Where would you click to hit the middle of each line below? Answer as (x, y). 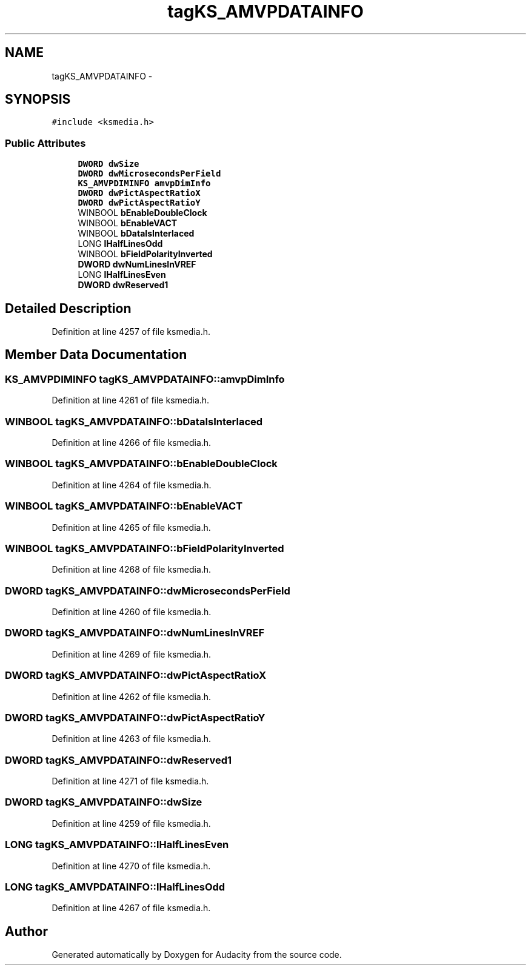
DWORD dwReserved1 (123, 285)
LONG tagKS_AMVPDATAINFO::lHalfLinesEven (117, 845)
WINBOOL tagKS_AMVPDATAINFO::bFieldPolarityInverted (145, 548)
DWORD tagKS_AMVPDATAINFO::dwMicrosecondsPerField (148, 591)
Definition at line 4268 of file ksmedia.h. (132, 570)
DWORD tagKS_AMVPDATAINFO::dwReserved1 (119, 760)
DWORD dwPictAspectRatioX (139, 193)
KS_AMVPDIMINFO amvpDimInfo (144, 184)
